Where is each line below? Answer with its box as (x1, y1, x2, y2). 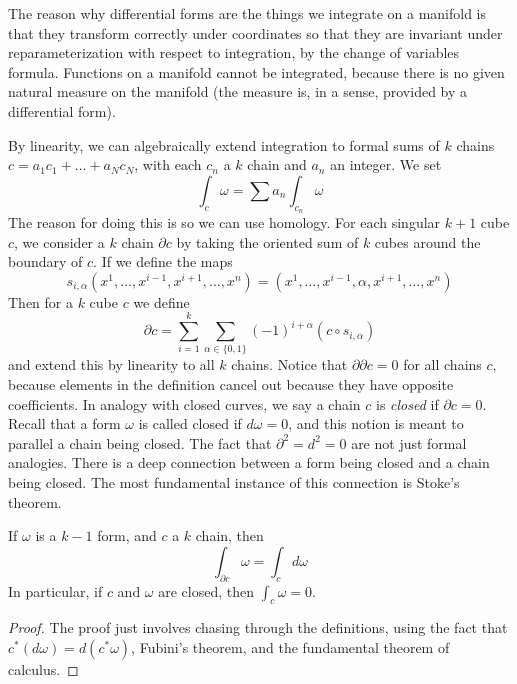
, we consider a (14, 231, 105, 252)
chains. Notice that (231, 354, 348, 375)
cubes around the (374, 231, 481, 252)
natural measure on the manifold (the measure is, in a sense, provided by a (8, 81, 468, 102)
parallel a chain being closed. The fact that (8, 432, 272, 453)
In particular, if (8, 580, 103, 601)
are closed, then (158, 580, 255, 601)
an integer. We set (330, 154, 442, 175)
